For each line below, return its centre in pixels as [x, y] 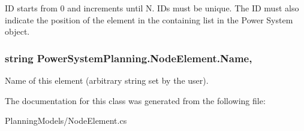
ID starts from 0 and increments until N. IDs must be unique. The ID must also [152, 8]
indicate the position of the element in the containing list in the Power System [149, 19]
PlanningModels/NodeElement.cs [66, 121]
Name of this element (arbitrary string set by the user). [107, 80]
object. [17, 31]
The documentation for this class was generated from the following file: [135, 100]
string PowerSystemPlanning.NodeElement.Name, [129, 58]
